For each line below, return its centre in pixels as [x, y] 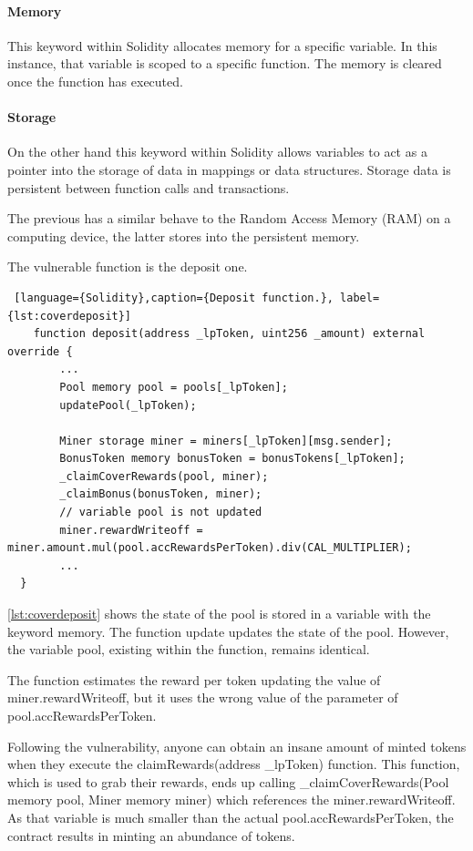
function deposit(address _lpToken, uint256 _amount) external [229, 334]
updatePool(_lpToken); [128, 405]
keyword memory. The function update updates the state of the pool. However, [228, 631]
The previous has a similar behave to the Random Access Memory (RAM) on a [229, 218]
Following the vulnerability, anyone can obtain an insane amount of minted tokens [237, 746]
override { [40, 351]
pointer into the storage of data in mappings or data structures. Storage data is [229, 169]
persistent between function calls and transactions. [149, 187]
